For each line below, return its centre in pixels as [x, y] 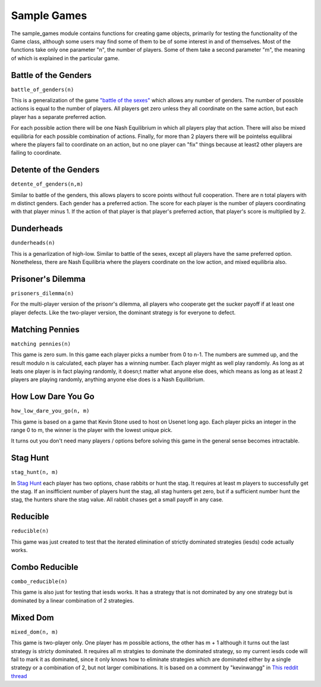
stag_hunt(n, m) [35, 472]
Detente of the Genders [55, 170]
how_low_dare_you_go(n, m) [50, 411]
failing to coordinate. [36, 153]
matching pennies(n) [41, 344]
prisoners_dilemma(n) [43, 294]
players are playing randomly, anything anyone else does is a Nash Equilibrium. [108, 379]
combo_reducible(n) [39, 582]
